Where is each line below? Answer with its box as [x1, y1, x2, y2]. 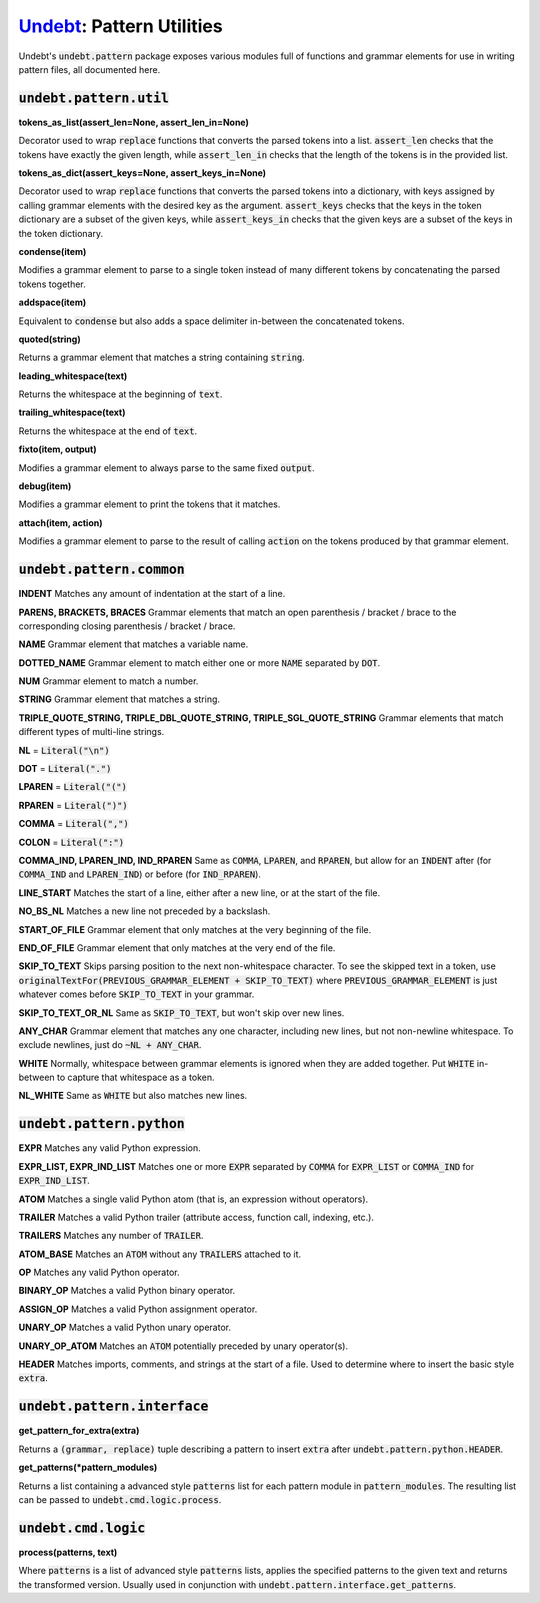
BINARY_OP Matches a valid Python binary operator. [18, 1285, 236, 1297]
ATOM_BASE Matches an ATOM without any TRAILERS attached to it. [18, 1248, 302, 1260]
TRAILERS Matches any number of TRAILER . [18, 1230, 204, 1242]
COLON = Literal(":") [18, 836, 125, 848]
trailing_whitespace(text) [18, 406, 126, 419]
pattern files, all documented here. [18, 63, 161, 75]
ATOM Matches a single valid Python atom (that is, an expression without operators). [18, 1193, 369, 1205]
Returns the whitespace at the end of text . [18, 425, 198, 437]
